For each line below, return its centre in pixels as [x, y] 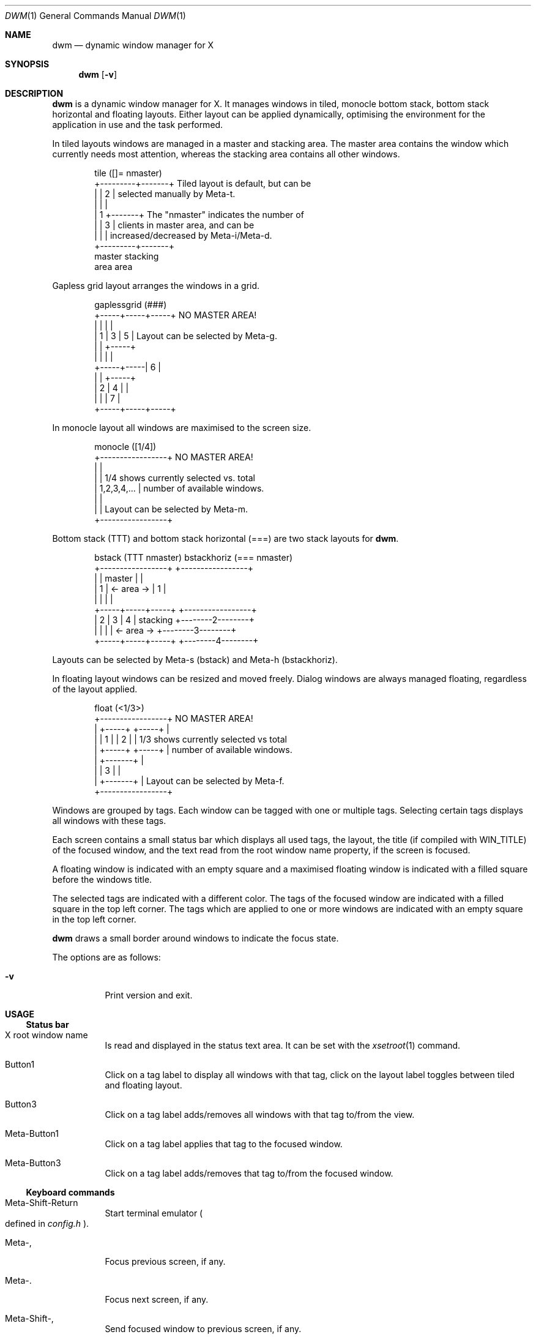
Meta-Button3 [33, 1163]
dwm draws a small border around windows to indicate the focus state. [195, 938]
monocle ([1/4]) [125, 447]
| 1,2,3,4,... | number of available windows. [179, 488]
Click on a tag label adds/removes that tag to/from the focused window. [249, 1173]
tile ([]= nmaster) [128, 173]
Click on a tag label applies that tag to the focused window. [224, 1144]
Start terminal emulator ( [154, 1213]
